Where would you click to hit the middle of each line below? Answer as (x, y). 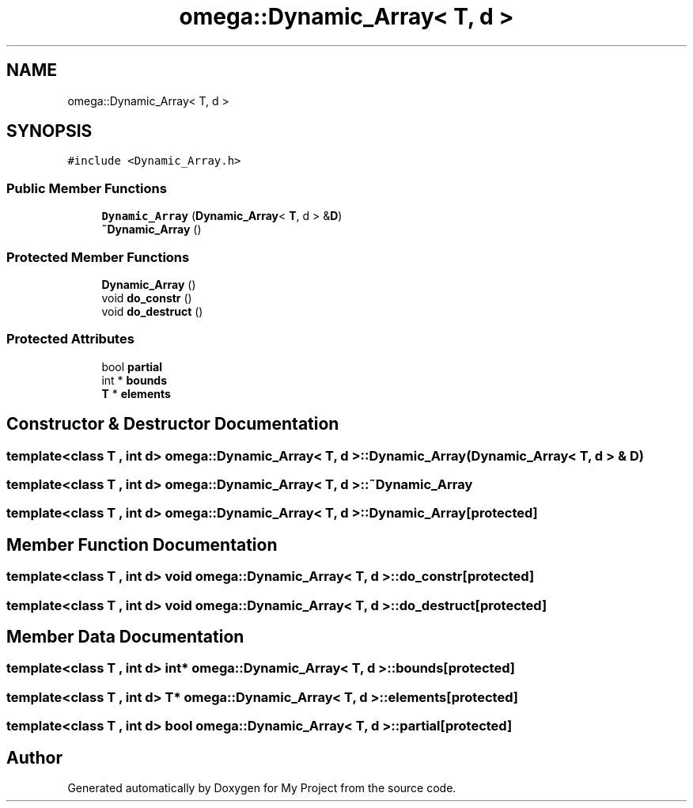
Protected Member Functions (98, 257)
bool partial (132, 366)
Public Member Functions (87, 188)
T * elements (136, 393)
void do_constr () (147, 298)
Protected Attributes (70, 339)
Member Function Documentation (142, 544)
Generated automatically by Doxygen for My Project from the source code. (262, 787)
